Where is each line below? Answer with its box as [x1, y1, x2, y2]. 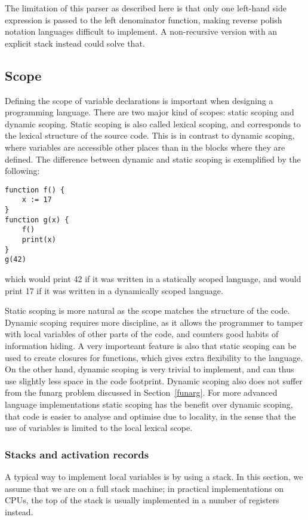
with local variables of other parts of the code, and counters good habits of [5, 328, 279, 340]
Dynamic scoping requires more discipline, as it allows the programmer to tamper [5, 316, 303, 328]
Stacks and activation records [5, 446, 149, 461]
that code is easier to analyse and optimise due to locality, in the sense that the [5, 409, 296, 422]
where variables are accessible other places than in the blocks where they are [5, 140, 285, 153]
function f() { [5, 185, 65, 194]
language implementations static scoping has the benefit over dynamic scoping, [5, 397, 293, 410]
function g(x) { [5, 215, 69, 224]
